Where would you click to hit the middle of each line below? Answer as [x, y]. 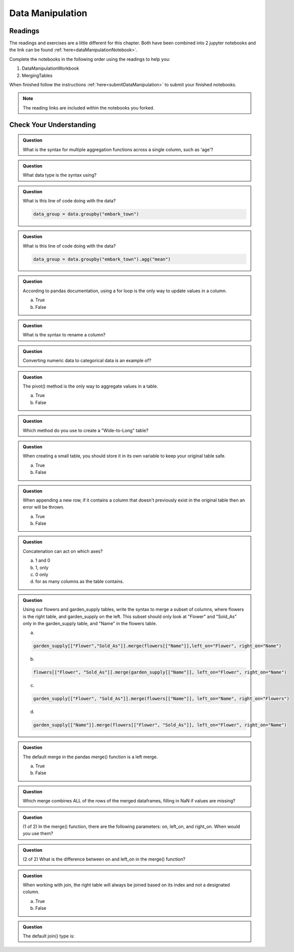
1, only [42, 567]
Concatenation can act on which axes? [63, 551]
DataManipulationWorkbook [51, 68]
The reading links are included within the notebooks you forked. [89, 107]
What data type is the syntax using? [60, 175]
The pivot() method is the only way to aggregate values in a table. [90, 386]
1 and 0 [43, 560]
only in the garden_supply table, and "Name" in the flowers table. [90, 623]
